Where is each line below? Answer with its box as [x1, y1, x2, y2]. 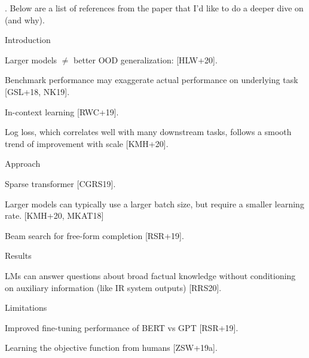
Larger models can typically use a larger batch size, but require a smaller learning [5, 197, 304, 210]
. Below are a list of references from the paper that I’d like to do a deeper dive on [5, 2, 304, 14]
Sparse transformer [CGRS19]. [5, 177, 116, 189]
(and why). [5, 13, 45, 26]
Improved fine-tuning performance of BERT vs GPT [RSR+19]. [5, 321, 238, 333]
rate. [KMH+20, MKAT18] [5, 209, 104, 222]
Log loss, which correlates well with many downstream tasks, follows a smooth [5, 126, 292, 138]
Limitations [5, 301, 47, 314]
